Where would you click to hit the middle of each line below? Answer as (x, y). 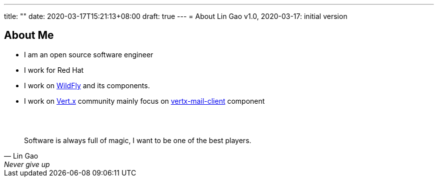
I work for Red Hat (54, 70)
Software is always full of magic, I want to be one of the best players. (138, 140)
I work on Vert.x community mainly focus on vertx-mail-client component (144, 101)
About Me (29, 35)
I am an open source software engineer (89, 54)
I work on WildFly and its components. (87, 85)
